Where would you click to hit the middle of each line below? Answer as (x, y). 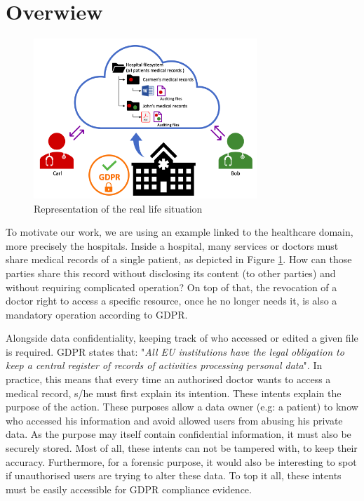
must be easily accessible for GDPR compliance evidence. (129, 489)
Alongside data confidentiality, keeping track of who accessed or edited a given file (182, 338)
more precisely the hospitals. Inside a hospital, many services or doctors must (172, 245)
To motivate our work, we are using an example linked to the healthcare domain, (180, 232)
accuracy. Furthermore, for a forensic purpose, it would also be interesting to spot (181, 461)
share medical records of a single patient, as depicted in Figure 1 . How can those (179, 259)
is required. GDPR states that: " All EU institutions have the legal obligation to (175, 351)
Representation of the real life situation (118, 208)
